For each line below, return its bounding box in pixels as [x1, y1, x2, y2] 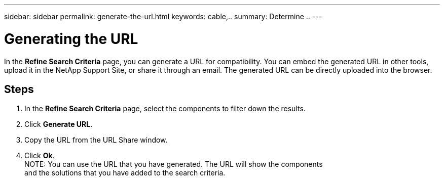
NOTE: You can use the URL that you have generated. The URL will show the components [24, 160, 323, 169]
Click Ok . [24, 151, 55, 160]
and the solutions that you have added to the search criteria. [24, 168, 226, 177]
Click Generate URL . [24, 120, 93, 129]
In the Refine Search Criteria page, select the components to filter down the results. [24, 104, 306, 113]
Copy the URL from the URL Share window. [24, 135, 168, 145]
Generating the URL [4, 30, 138, 48]
